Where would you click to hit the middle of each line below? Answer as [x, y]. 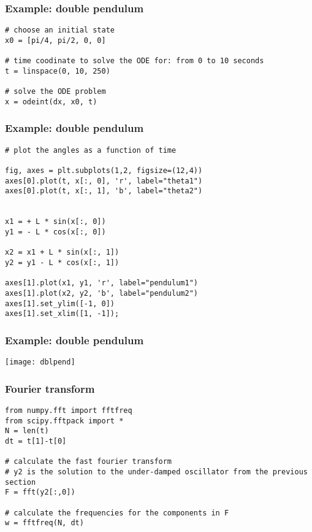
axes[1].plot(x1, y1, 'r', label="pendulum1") [101, 283]
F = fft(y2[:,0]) [40, 492]
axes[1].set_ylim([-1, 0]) [60, 303]
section [21, 482]
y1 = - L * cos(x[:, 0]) [55, 232]
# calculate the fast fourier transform [89, 462]
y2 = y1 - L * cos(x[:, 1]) [62, 262]
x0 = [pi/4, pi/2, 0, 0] [55, 40]
